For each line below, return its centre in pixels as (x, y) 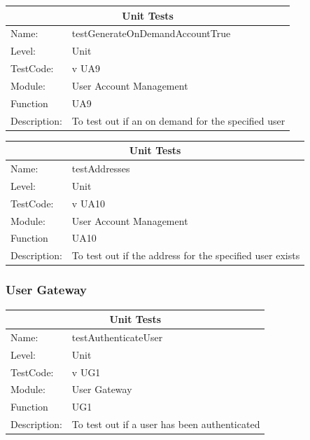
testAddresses (101, 168)
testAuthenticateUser (117, 337)
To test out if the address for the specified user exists (186, 255)
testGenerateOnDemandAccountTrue (151, 33)
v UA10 (88, 203)
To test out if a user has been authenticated (166, 424)
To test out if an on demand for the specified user (178, 120)
